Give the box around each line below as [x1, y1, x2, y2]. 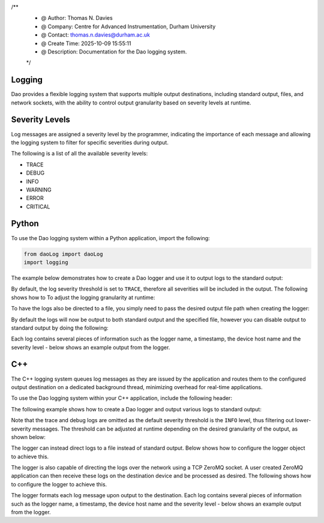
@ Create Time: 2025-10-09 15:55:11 [41, 40, 131, 47]
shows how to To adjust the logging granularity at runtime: [11, 294, 155, 301]
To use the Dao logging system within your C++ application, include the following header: [11, 395, 232, 402]
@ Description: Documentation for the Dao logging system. [41, 48, 187, 55]
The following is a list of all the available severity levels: [11, 150, 148, 157]
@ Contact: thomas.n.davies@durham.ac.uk [41, 31, 150, 38]
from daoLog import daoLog [23, 250, 103, 258]
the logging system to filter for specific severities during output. [11, 139, 169, 146]
